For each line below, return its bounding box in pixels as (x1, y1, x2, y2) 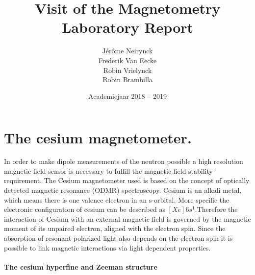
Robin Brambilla (102, 74, 153, 85)
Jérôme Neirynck (102, 46, 153, 56)
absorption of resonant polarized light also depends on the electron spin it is (4, 232, 233, 243)
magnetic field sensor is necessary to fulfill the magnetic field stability (4, 165, 213, 176)
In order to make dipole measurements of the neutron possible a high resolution (4, 156, 243, 166)
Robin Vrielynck (103, 65, 152, 75)
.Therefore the (195, 204, 238, 214)
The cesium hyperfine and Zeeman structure (4, 261, 157, 272)
